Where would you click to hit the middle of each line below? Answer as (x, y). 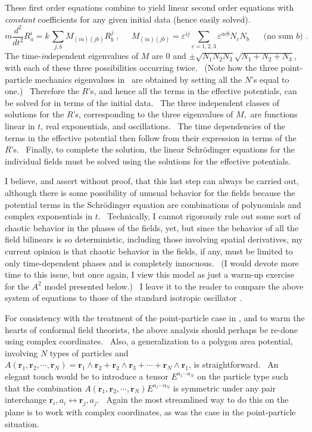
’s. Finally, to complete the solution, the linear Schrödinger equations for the (153, 149)
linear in (20, 126)
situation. (22, 423)
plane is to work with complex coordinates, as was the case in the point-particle (150, 411)
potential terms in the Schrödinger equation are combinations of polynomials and (153, 204)
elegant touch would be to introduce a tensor (87, 376)
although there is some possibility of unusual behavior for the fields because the (150, 193)
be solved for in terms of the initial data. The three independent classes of (142, 102)
